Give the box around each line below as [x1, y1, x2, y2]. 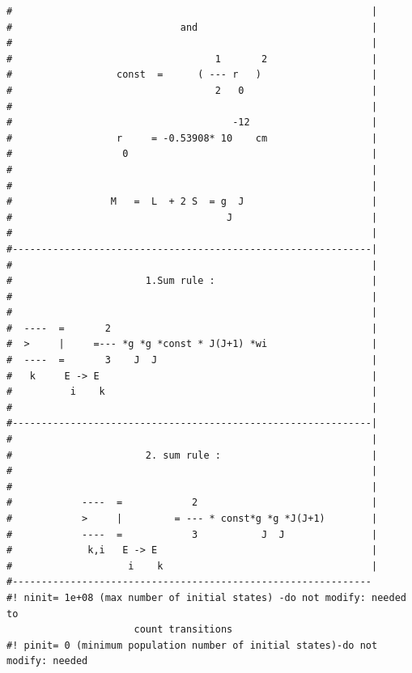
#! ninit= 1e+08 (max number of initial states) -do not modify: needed [6, 591, 406, 603]
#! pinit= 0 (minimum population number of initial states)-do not [6, 639, 378, 651]
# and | [6, 21, 378, 33]
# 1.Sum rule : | [6, 275, 378, 287]
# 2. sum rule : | [6, 449, 378, 461]
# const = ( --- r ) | [6, 69, 378, 81]
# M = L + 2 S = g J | [6, 196, 378, 208]
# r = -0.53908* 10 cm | [6, 132, 378, 144]
